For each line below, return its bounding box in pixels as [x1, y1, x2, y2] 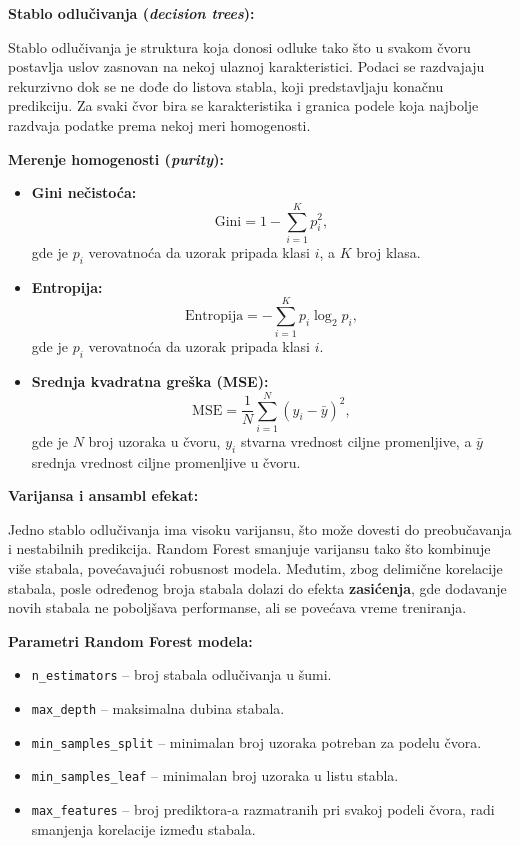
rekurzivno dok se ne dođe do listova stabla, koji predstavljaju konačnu [8, 75, 444, 96]
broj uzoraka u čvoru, [88, 430, 221, 451]
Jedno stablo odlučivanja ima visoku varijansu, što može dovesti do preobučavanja [8, 518, 512, 539]
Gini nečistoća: [31, 182, 137, 203]
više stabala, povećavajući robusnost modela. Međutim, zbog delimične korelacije [8, 558, 503, 579]
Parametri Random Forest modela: [8, 630, 253, 651]
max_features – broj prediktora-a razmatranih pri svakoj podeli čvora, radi [31, 799, 495, 820]
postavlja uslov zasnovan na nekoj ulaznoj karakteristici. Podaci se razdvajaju [8, 56, 485, 77]
